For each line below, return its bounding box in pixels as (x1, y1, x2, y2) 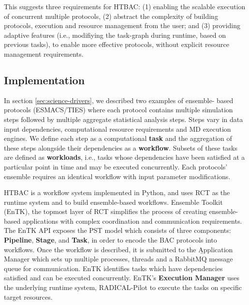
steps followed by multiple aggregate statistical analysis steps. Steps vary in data (4, 114, 243, 124)
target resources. (4, 291, 53, 302)
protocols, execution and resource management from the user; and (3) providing (4, 20, 240, 30)
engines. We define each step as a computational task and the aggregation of (4, 133, 232, 143)
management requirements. (4, 48, 84, 59)
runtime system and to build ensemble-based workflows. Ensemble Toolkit (4, 197, 223, 207)
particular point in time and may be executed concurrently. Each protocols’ (4, 161, 228, 171)
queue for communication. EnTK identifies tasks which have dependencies (4, 263, 223, 273)
